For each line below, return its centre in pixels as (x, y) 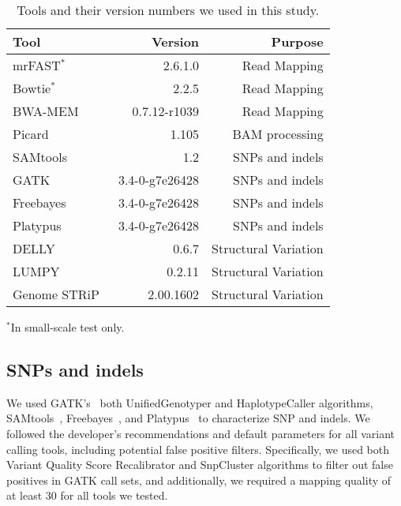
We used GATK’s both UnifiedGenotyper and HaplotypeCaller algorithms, (190, 402)
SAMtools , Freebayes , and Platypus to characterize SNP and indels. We (188, 418)
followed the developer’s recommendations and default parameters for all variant (201, 433)
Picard (31, 134)
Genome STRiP (56, 294)
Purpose (297, 41)
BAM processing (278, 134)
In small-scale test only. (67, 327)
